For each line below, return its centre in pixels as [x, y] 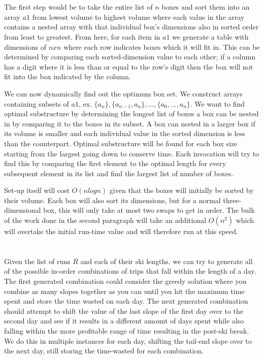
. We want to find [218, 103]
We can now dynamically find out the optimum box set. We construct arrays [123, 93]
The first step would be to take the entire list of [78, 7]
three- [232, 200]
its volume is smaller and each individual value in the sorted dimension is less [125, 133]
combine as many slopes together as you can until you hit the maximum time [124, 291]
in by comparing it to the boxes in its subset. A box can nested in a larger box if [130, 123]
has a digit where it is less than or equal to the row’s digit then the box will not [129, 66]
